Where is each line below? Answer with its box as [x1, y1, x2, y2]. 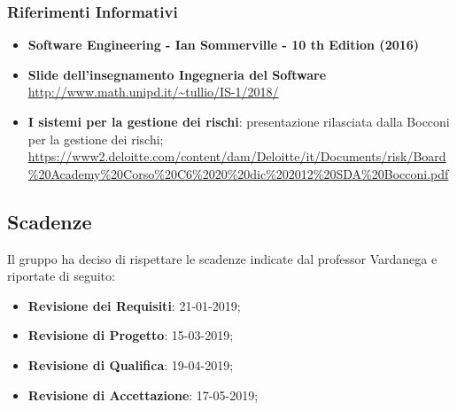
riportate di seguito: [7, 267, 115, 285]
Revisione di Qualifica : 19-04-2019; [27, 355, 234, 374]
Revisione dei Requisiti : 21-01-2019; [27, 296, 241, 314]
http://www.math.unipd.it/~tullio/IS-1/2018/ [27, 82, 279, 101]
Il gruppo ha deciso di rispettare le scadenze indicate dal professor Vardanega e [7, 249, 438, 267]
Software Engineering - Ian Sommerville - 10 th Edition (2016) [27, 35, 420, 54]
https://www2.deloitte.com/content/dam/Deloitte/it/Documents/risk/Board [27, 147, 446, 166]
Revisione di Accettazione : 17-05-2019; [27, 385, 259, 404]
